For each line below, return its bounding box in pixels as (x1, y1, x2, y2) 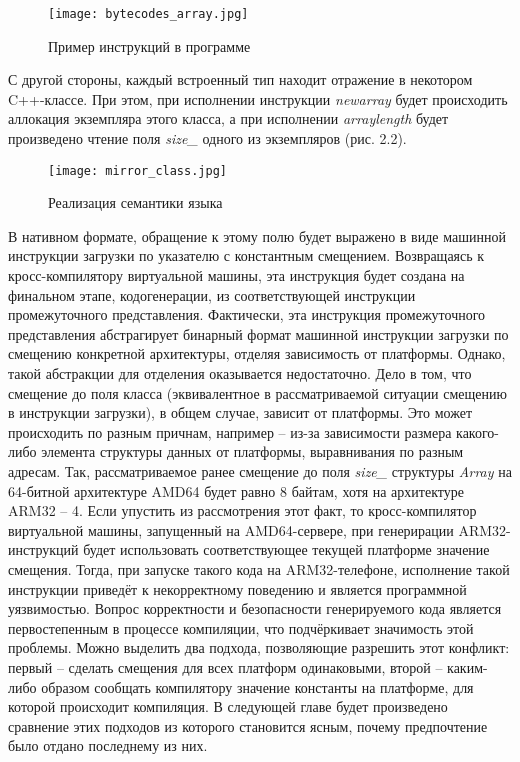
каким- (447, 656, 488, 677)
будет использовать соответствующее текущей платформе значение (83, 539, 490, 560)
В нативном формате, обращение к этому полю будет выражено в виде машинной (8, 225, 506, 246)
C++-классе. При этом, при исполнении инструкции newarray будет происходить (8, 88, 508, 109)
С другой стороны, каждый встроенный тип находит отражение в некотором (8, 69, 473, 90)
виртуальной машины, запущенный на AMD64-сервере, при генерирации (8, 519, 454, 540)
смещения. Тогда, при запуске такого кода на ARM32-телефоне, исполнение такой (8, 558, 510, 579)
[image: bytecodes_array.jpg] (48, 7, 249, 21)
